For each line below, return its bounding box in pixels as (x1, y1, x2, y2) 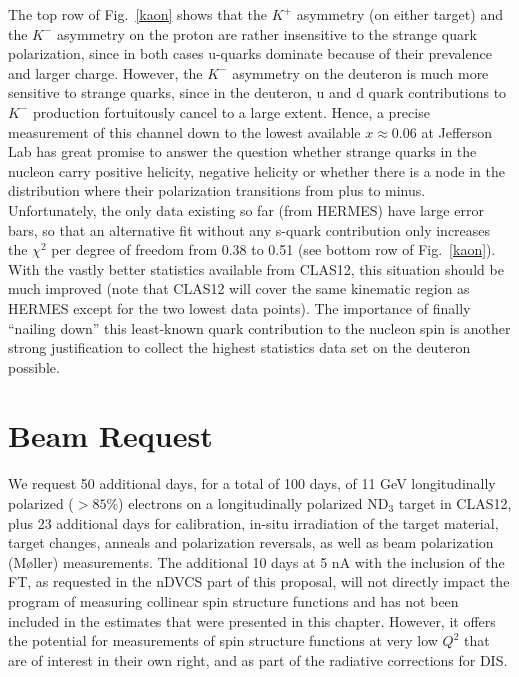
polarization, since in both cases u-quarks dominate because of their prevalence (8, 43, 492, 64)
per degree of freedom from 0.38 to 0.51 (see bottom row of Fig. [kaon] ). (51, 239, 496, 260)
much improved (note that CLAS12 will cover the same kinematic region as (8, 278, 470, 299)
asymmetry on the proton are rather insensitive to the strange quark (57, 23, 477, 44)
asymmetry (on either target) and (296, 4, 503, 24)
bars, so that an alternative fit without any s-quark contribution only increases (8, 219, 491, 240)
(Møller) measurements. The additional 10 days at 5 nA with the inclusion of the (8, 551, 505, 572)
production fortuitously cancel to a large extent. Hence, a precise (32, 101, 430, 122)
